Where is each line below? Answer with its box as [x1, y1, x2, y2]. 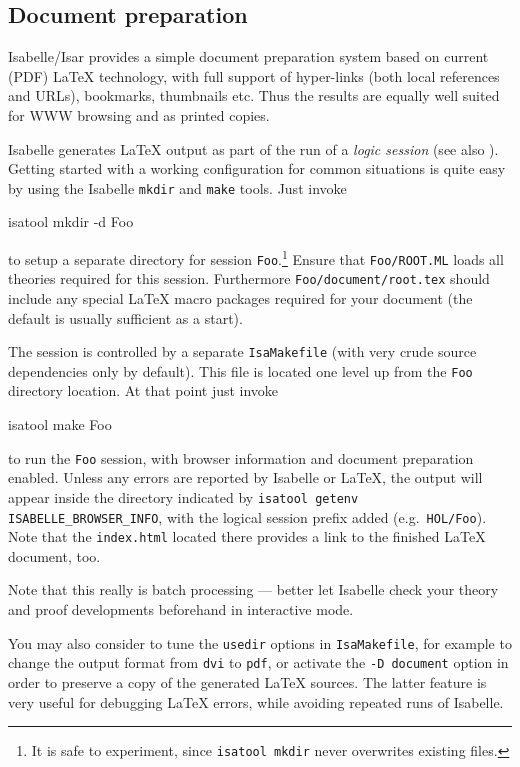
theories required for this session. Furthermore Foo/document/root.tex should [8, 268, 490, 289]
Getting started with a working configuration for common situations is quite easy [8, 158, 506, 179]
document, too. [8, 545, 101, 566]
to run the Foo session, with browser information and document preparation [8, 447, 474, 468]
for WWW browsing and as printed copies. [8, 104, 270, 125]
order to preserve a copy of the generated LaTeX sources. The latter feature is [8, 671, 487, 692]
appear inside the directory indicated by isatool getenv [8, 486, 359, 507]
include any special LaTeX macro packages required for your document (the [8, 287, 473, 308]
